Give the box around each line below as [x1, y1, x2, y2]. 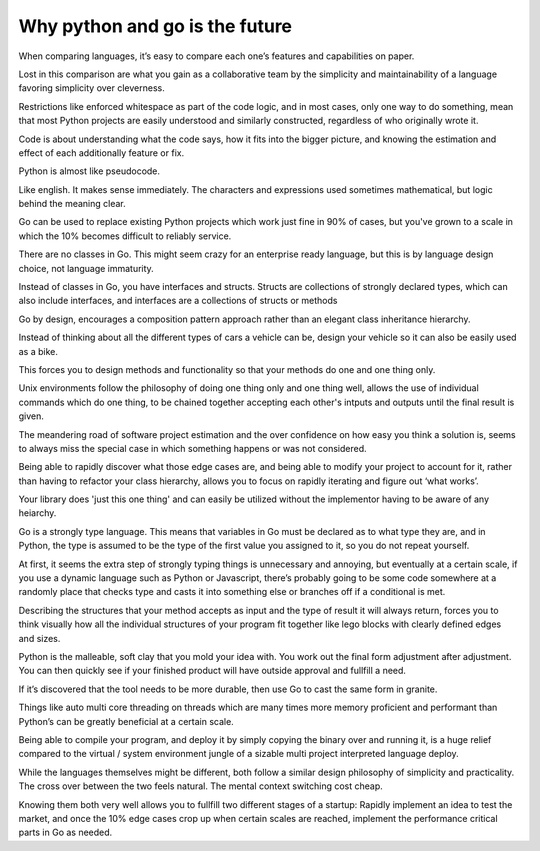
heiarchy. [18, 507, 57, 519]
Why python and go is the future [18, 15, 293, 37]
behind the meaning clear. [18, 198, 127, 210]
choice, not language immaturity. [18, 262, 154, 274]
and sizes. [18, 632, 61, 644]
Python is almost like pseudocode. [18, 165, 160, 177]
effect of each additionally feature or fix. [18, 146, 185, 159]
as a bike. [18, 345, 59, 357]
